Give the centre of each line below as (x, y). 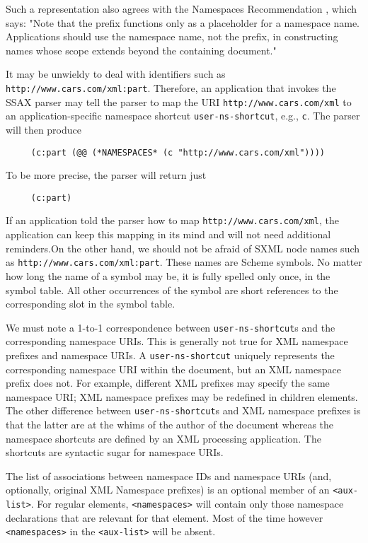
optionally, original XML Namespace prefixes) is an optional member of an (168, 490)
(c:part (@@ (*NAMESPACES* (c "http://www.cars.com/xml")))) (178, 152)
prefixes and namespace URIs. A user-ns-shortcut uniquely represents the (170, 355)
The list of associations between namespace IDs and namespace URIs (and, (169, 475)
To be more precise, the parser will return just (106, 175)
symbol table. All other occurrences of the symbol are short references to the (172, 290)
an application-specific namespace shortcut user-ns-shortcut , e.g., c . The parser (183, 116)
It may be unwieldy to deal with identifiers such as (116, 74)
